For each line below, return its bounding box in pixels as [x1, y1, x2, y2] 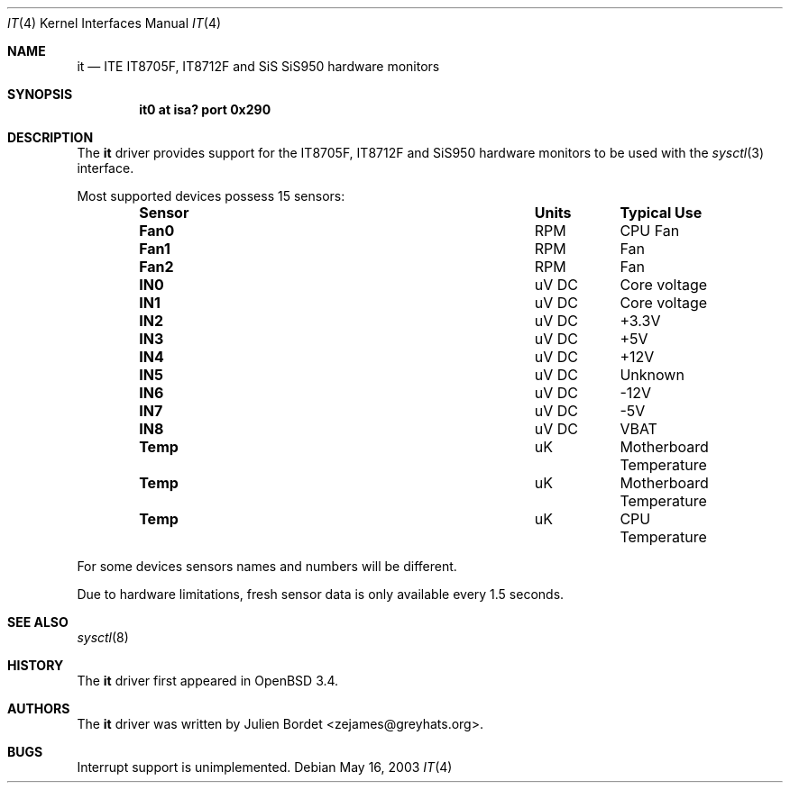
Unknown [620, 366, 684, 384]
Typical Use [620, 204, 703, 222]
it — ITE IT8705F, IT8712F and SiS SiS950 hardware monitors [77, 59, 440, 74]
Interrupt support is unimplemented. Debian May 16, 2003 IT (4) [77, 759, 453, 775]
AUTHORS [7, 701, 70, 716]
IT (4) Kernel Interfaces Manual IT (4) [7, 15, 222, 31]
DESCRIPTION [7, 130, 94, 145]
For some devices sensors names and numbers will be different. [77, 558, 457, 574]
